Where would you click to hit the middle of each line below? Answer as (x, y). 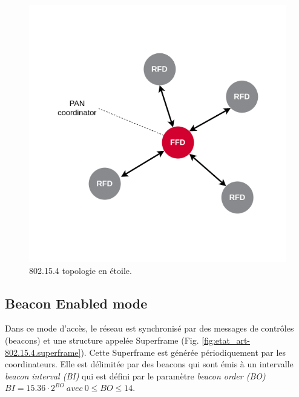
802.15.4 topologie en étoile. (80, 270)
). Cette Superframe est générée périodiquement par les (183, 352)
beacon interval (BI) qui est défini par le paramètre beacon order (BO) (135, 375)
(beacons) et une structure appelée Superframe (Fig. (102, 340)
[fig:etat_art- (226, 340)
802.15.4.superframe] (43, 352)
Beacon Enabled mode (76, 303)
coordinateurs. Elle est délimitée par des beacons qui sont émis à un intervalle (149, 364)
